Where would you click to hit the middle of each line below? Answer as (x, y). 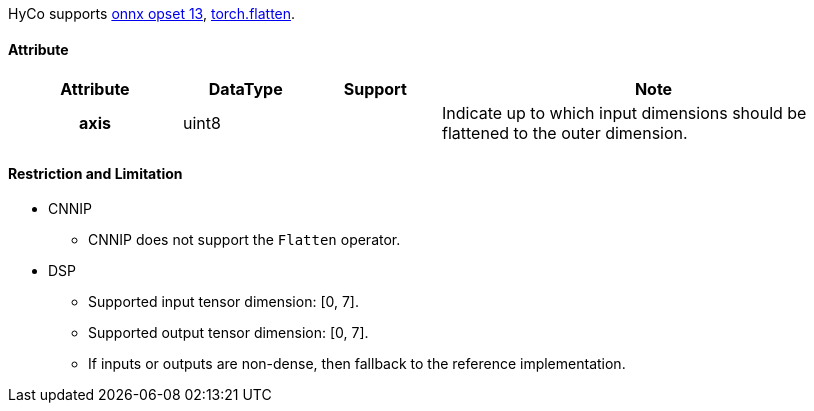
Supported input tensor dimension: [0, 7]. (223, 302)
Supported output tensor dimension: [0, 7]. (228, 333)
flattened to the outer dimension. (565, 133)
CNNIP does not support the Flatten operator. (244, 240)
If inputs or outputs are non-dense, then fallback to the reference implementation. (357, 364)
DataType (245, 89)
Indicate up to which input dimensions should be (624, 113)
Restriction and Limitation (95, 173)
